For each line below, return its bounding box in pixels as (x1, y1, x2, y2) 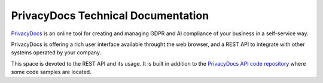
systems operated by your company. (11, 49, 102, 56)
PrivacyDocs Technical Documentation (11, 9, 209, 22)
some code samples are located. (11, 69, 92, 76)
